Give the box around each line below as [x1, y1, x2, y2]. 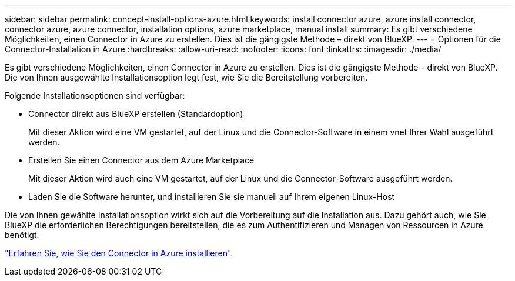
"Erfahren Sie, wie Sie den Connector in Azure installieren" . [5, 248, 233, 258]
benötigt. [5, 230, 39, 240]
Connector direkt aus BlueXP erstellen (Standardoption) [28, 109, 243, 119]
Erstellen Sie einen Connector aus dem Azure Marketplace [28, 155, 255, 165]
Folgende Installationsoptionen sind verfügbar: [5, 91, 185, 101]
